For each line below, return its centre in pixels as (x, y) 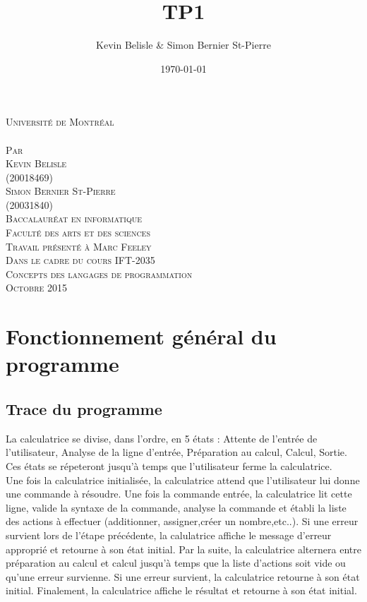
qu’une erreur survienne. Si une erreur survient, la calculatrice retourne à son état (183, 576)
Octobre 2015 (37, 288)
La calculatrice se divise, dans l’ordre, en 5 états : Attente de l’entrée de (162, 438)
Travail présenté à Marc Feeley (79, 246)
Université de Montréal (60, 122)
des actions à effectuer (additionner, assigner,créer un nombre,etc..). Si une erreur (182, 521)
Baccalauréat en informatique (74, 218)
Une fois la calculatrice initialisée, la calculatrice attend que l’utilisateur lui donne (183, 480)
